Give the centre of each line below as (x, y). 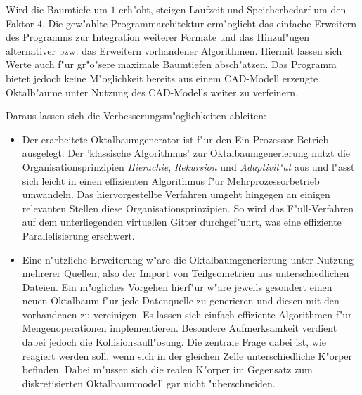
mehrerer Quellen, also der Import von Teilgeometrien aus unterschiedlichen (186, 273)
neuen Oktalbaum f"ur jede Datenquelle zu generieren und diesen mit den (181, 300)
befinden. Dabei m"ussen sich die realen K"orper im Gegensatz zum (167, 369)
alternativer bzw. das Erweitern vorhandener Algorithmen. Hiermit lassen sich (174, 50)
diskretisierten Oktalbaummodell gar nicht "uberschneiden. (149, 383)
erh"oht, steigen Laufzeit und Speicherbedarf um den (233, 9)
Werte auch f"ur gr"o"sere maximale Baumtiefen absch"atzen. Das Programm (171, 64)
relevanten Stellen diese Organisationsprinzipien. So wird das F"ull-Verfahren (188, 208)
